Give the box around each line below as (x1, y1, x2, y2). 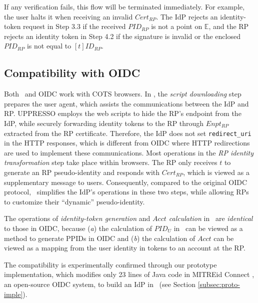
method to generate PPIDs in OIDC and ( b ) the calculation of (4, 232, 195, 243)
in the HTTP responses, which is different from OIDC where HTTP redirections (4, 137, 250, 148)
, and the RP (208, 21, 249, 31)
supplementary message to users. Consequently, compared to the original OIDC (4, 176, 247, 187)
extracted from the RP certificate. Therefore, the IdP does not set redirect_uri (4, 127, 251, 138)
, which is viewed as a (183, 166, 249, 177)
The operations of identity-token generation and (4, 213, 150, 223)
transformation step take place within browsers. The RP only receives (4, 157, 217, 167)
